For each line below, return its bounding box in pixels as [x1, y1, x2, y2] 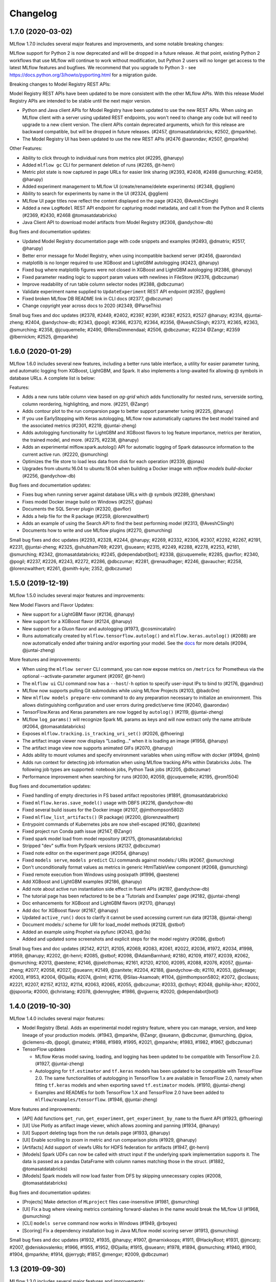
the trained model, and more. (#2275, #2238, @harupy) [22, 436, 139, 443]
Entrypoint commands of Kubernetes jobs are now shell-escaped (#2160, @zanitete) [22, 821, 200, 827]
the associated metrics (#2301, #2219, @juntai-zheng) [22, 422, 137, 428]
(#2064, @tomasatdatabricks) [22, 723, 86, 729]
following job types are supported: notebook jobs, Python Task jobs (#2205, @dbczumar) [22, 767, 211, 773]
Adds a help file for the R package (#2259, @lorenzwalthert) [22, 513, 149, 519]
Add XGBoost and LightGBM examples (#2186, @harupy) [22, 878, 143, 885]
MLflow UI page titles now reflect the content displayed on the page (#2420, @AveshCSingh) [22, 197, 219, 204]
